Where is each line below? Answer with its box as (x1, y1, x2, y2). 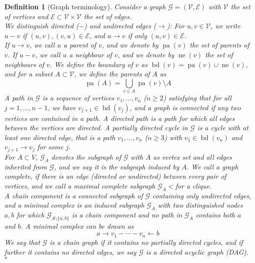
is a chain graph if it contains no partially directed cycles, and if (50, 237, 243, 247)
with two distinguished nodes (157, 200, 243, 210)
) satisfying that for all (163, 93, 232, 103)
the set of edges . (84, 11, 132, 21)
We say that (4, 237, 40, 247)
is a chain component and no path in (72, 210, 182, 220)
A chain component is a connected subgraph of (4, 190, 143, 200)
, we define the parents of (74, 69, 150, 79)
